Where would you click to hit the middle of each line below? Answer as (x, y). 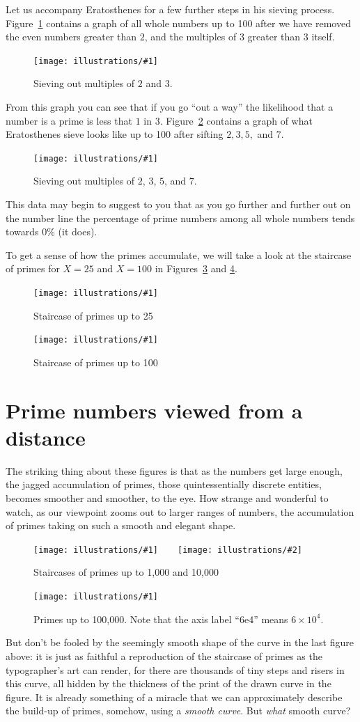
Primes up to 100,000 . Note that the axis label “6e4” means (161, 619)
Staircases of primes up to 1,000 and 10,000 (126, 572)
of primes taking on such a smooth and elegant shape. (121, 525)
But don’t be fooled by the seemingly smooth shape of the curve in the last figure (180, 642)
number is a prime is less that (69, 120)
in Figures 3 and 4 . (196, 268)
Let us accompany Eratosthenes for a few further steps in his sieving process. (170, 9)
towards (22, 231)
